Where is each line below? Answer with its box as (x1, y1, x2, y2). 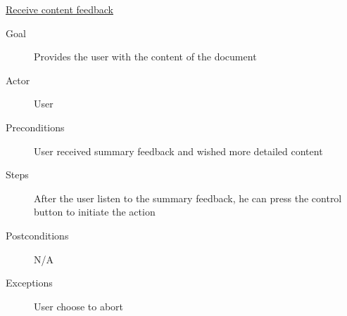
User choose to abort (34, 298, 123, 313)
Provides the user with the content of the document (34, 49, 257, 64)
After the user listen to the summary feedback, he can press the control (34, 190, 342, 205)
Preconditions (6, 119, 65, 134)
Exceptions (6, 275, 53, 290)
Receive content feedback (6, 2, 113, 16)
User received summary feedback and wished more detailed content (34, 143, 323, 158)
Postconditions (6, 228, 69, 242)
